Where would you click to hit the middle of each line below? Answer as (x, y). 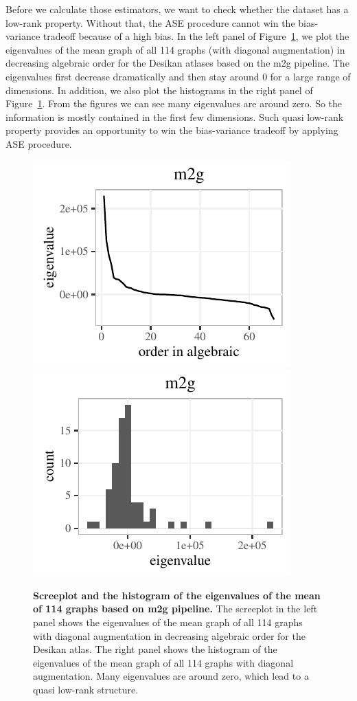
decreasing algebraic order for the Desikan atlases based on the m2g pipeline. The (177, 63)
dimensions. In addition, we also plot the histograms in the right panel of (159, 90)
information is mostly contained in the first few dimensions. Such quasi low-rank (175, 116)
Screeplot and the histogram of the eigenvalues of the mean (177, 595)
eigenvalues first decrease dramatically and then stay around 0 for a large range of (178, 76)
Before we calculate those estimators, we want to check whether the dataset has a (177, 9)
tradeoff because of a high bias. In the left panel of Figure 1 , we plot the (196, 36)
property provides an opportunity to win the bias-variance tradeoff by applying (172, 130)
